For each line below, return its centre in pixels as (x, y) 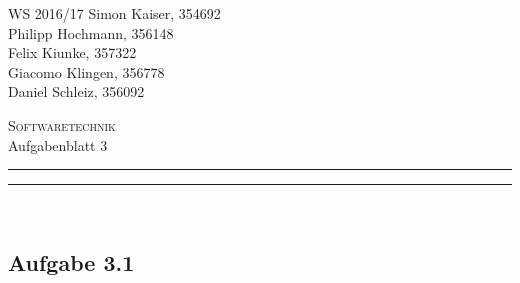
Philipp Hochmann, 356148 (91, 32)
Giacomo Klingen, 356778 (86, 71)
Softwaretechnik (62, 124)
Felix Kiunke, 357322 (72, 52)
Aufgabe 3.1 (71, 262)
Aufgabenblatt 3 (58, 144)
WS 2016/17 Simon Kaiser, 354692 (114, 13)
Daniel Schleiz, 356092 (76, 91)
